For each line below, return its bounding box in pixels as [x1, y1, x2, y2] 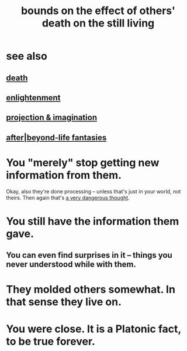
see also [6, 50, 48, 63]
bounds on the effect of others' [20, 4, 176, 18]
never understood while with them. [6, 260, 136, 270]
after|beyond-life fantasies [6, 132, 107, 142]
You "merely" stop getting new [6, 156, 160, 169]
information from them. [6, 168, 122, 182]
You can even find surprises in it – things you [6, 250, 172, 260]
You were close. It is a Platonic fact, [6, 322, 181, 335]
